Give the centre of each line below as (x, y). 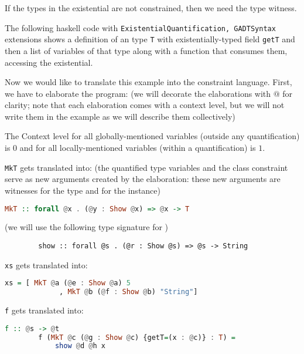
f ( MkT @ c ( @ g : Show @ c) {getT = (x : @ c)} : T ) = (137, 337)
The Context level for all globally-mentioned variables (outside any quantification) (152, 136)
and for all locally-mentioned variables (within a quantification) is (138, 148)
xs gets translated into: (46, 264)
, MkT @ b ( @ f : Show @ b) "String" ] (129, 292)
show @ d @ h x (80, 346)
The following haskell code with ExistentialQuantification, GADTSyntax (140, 27)
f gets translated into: (44, 310)
